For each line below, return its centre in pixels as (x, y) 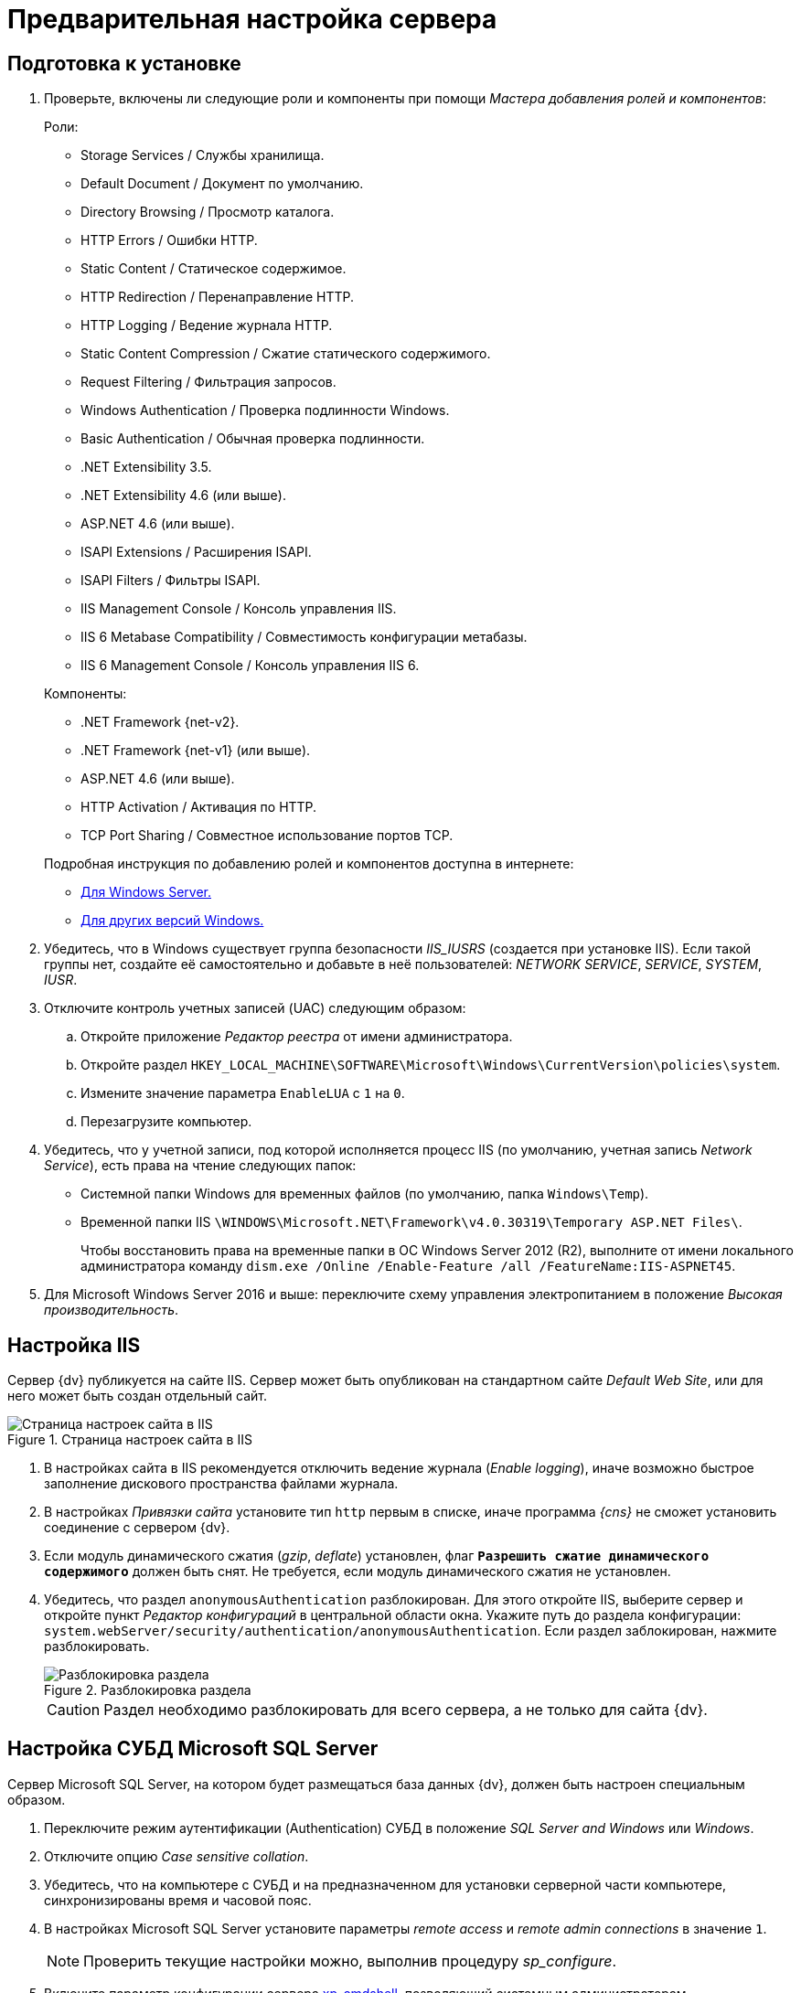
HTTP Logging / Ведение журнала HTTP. (207, 325)
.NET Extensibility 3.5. (146, 467)
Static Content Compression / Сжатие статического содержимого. (286, 354)
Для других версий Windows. (172, 921)
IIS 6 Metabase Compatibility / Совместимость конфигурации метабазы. (304, 637)
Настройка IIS (74, 1345)
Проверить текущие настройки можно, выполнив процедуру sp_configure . (350, 1961)
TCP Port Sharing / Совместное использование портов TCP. (267, 836)
